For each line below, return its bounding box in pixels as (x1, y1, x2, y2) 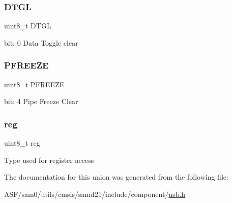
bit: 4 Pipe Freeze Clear (4, 96, 78, 107)
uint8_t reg (4, 138, 40, 148)
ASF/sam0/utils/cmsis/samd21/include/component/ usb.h (4, 188, 186, 199)
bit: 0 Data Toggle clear (4, 37, 78, 48)
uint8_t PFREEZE (4, 79, 65, 89)
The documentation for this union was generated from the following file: (4, 172, 228, 182)
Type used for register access (4, 154, 94, 165)
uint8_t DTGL (4, 20, 51, 31)
